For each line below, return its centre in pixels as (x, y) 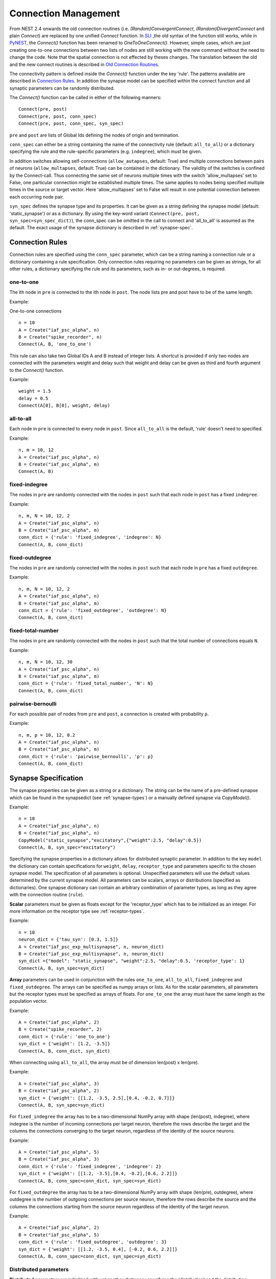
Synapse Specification (46, 778)
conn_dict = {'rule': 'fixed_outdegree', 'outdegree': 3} (93, 1242)
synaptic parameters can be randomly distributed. (62, 88)
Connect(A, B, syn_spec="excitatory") (67, 847)
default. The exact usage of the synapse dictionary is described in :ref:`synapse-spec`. (101, 228)
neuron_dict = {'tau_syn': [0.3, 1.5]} (68, 940)
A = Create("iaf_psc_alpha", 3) (59, 1084)
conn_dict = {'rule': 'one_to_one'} (64, 1037)
